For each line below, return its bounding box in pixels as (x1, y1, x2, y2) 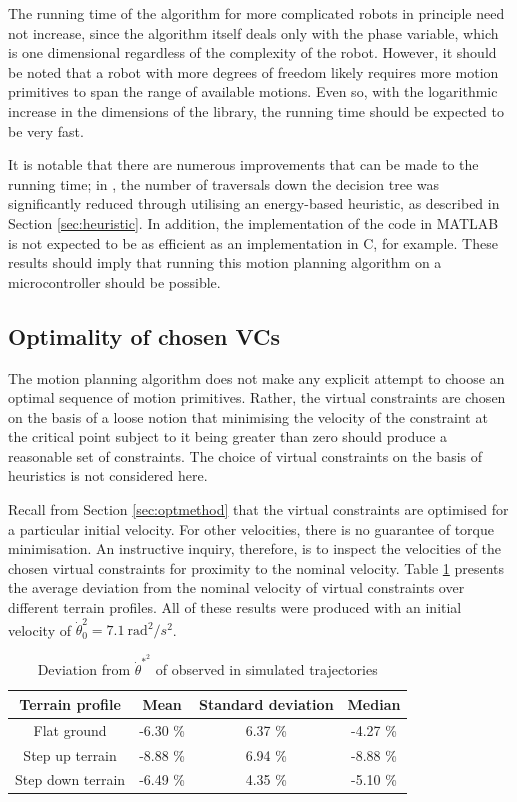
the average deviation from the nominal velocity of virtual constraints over (8, 577, 465, 598)
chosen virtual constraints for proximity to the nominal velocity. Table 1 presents (8, 557, 505, 578)
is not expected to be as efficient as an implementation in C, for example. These (8, 232, 498, 253)
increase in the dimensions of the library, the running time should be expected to (8, 100, 504, 121)
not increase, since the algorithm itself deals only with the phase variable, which (8, 22, 499, 43)
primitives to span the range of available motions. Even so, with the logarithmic (8, 81, 498, 102)
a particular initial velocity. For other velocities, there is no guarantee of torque (8, 518, 494, 539)
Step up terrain (23, 744, 117, 765)
